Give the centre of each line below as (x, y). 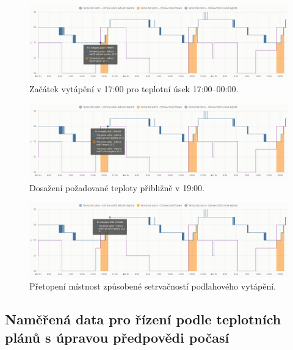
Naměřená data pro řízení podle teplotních (143, 319)
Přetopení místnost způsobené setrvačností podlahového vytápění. (153, 286)
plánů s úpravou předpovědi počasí (117, 337)
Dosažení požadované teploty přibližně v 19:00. (117, 187)
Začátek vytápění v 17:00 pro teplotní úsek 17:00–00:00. (134, 88)
